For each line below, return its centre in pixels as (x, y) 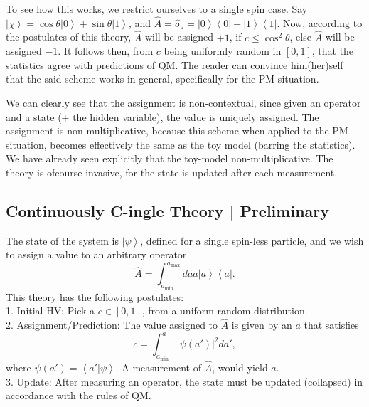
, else (300, 37)
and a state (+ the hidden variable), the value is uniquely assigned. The (162, 116)
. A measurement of (158, 368)
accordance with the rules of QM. (79, 395)
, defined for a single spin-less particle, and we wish (252, 240)
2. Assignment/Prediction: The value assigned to (112, 325)
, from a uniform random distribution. (225, 311)
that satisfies (331, 325)
